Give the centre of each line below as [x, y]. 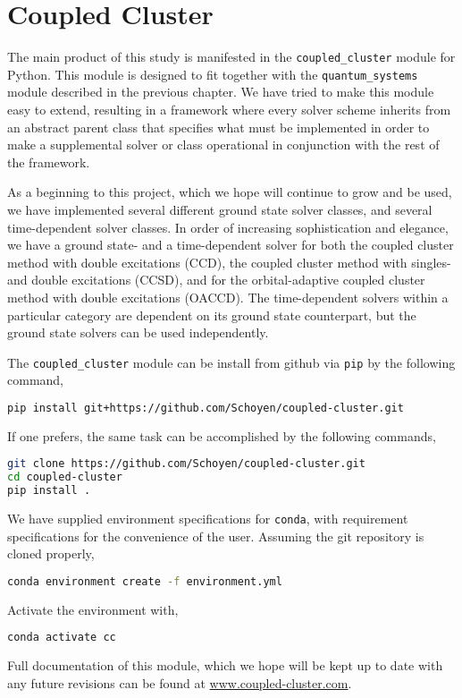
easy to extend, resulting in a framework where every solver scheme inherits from [229, 110]
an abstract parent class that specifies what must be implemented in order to [218, 127]
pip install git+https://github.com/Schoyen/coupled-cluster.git [206, 408]
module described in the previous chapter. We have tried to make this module [221, 92]
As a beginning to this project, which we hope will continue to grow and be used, [230, 192]
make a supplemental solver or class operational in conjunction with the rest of [223, 145]
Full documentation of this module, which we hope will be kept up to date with [225, 665]
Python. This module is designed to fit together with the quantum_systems [213, 74]
